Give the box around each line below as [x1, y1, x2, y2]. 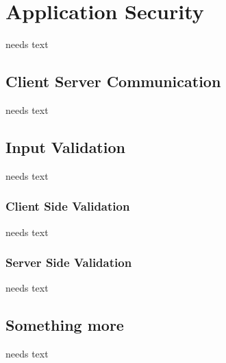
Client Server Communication [5, 71, 221, 92]
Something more [5, 314, 124, 336]
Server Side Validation [5, 254, 132, 271]
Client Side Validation [5, 198, 130, 215]
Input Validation [5, 136, 125, 157]
